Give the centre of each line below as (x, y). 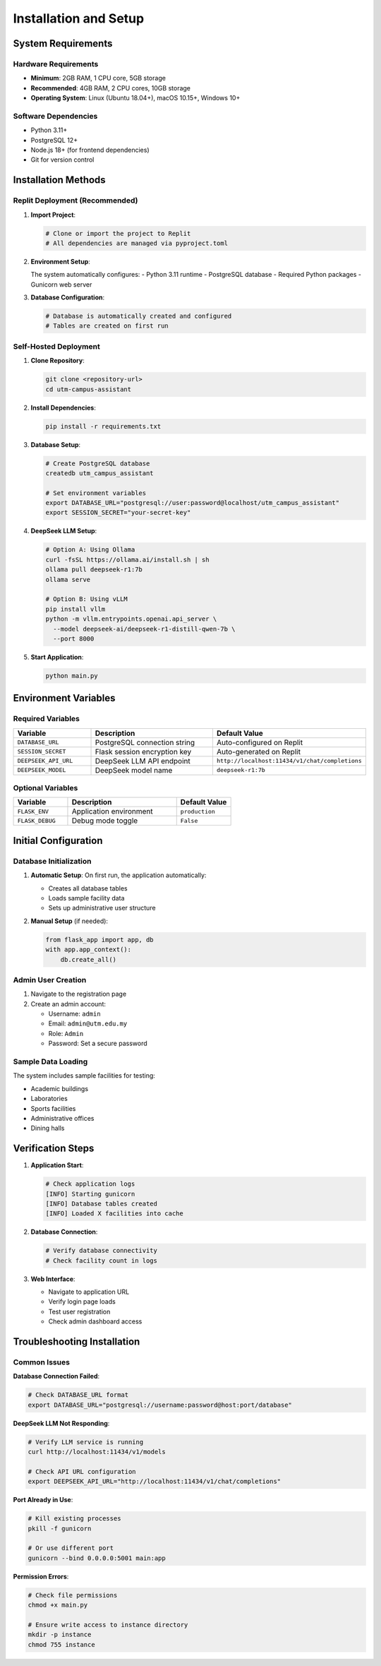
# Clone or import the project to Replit (118, 233)
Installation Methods (59, 180)
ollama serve (68, 579)
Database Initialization (52, 861)
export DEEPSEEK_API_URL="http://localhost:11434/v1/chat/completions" (155, 1482)
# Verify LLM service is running (86, 1442)
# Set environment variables (96, 493)
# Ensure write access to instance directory (108, 1625)
